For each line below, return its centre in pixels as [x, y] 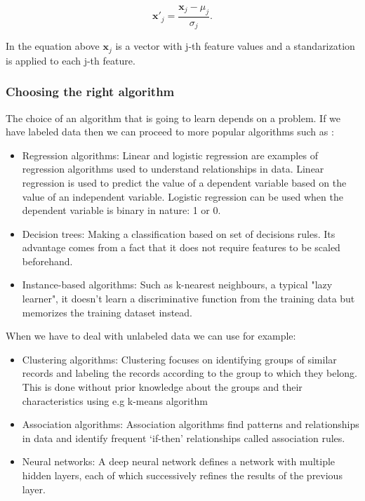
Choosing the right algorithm [90, 92]
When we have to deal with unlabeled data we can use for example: [151, 336]
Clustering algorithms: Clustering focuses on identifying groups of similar [179, 359]
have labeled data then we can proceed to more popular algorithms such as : [170, 132]
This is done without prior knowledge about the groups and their [162, 387]
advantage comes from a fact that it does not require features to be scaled [181, 247]
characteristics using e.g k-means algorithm [115, 400]
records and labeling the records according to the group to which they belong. [190, 373]
